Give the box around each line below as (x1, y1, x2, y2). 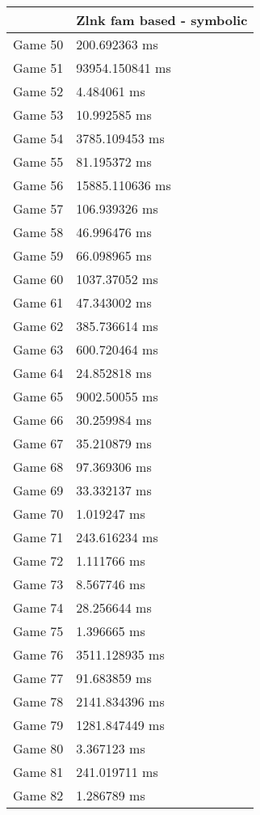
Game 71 (13, 528, 64, 546)
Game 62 (13, 316, 64, 335)
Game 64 (13, 363, 64, 382)
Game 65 (13, 387, 64, 405)
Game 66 (13, 410, 64, 429)
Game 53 (13, 105, 64, 124)
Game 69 (13, 481, 64, 499)
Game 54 (13, 129, 64, 147)
